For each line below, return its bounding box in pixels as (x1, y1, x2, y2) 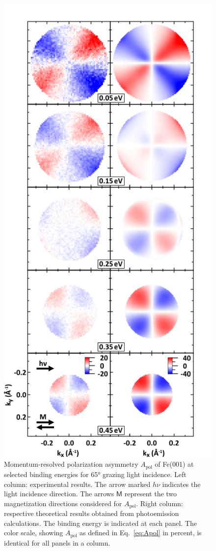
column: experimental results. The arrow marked (4, 479, 151, 489)
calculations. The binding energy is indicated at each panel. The (4, 517, 197, 528)
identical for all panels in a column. (4, 537, 110, 548)
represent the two (124, 488, 177, 499)
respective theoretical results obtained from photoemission (4, 508, 179, 518)
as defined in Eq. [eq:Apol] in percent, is (80, 527, 202, 538)
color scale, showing (4, 527, 63, 538)
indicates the (162, 479, 201, 489)
